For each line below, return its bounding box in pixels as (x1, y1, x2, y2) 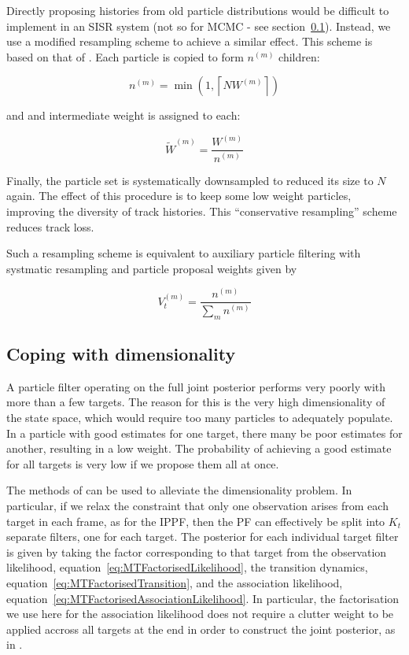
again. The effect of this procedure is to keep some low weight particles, (6, 187, 352, 204)
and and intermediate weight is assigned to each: (6, 107, 241, 124)
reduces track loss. (6, 218, 94, 235)
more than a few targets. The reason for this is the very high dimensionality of (6, 394, 385, 410)
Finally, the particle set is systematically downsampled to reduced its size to (6, 172, 374, 188)
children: (278, 48, 320, 65)
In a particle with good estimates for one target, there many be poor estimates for (6, 424, 403, 441)
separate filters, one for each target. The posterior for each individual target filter (6, 528, 399, 545)
